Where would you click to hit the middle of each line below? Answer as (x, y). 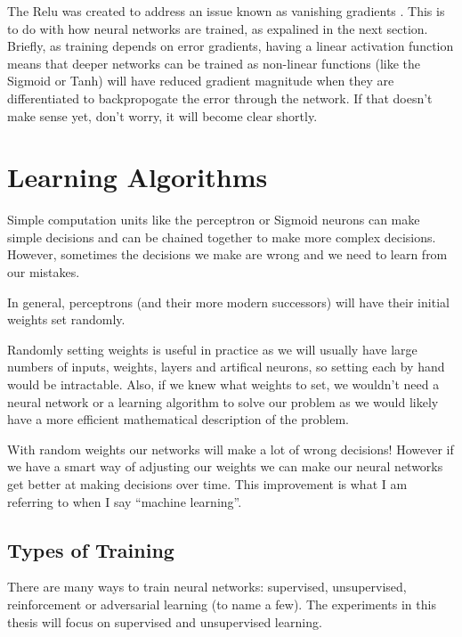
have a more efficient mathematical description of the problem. (178, 419)
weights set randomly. (66, 319)
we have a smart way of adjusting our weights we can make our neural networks (225, 466)
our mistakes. (44, 272)
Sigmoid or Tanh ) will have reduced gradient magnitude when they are (201, 81)
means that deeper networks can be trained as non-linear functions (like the (214, 63)
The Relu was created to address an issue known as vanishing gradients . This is (226, 11)
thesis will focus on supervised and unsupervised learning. (165, 621)
